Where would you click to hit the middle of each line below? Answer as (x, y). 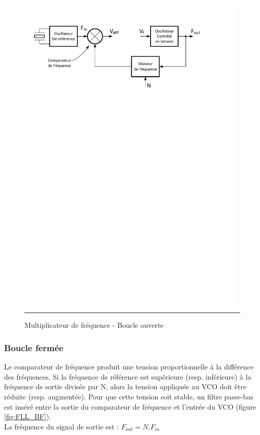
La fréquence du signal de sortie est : (62, 426)
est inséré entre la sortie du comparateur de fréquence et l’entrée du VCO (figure (130, 406)
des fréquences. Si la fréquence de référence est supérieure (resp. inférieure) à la (128, 376)
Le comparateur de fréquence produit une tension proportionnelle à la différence (129, 367)
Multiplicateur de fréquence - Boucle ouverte (94, 325)
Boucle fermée (34, 347)
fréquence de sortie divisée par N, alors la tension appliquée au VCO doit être (125, 386)
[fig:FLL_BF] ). (27, 416)
